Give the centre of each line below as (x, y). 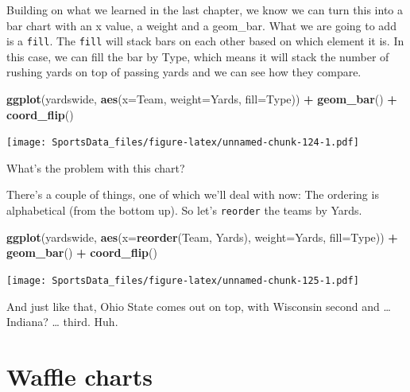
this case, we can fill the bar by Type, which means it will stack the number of (198, 56)
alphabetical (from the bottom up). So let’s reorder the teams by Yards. (184, 210)
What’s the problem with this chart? (96, 167)
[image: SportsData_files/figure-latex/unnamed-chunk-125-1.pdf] (183, 280)
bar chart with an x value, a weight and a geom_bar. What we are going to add (201, 25)
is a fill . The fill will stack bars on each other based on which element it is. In (205, 41)
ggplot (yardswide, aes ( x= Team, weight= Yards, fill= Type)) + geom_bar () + (202, 99)
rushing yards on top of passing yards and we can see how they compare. (184, 72)
